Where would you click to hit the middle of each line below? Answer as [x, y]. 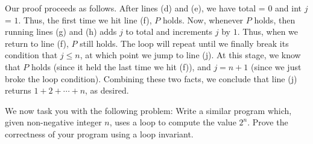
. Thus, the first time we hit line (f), [85, 19]
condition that [31, 55]
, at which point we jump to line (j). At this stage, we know [190, 55]
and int [289, 8]
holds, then [275, 19]
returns [18, 90]
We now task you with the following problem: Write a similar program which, [148, 110]
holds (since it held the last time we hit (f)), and [121, 66]
